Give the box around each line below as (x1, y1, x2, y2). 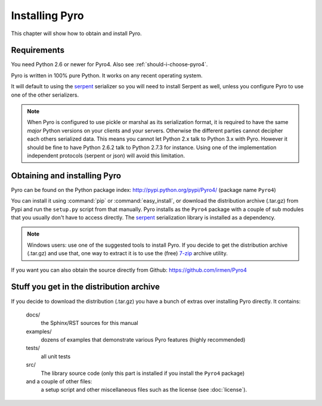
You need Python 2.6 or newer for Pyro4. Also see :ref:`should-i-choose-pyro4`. (11, 61, 208, 68)
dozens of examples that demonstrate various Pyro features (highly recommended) (41, 336, 246, 343)
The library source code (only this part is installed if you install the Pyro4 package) (41, 370, 245, 377)
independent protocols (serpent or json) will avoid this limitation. (27, 152, 185, 159)
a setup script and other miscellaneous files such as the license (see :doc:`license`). (41, 386, 247, 393)
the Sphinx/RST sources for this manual (41, 320, 138, 327)
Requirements (11, 45, 65, 55)
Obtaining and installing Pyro (11, 171, 122, 181)
